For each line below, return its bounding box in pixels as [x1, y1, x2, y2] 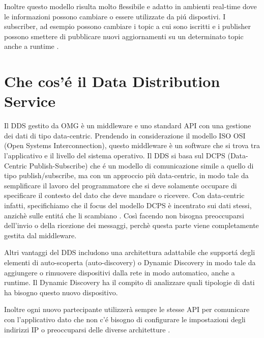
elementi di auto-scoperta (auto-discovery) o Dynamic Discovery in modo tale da [4, 257, 256, 267]
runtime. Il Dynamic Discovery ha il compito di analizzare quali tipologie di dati [4, 277, 255, 288]
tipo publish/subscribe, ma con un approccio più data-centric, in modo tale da [4, 170, 249, 181]
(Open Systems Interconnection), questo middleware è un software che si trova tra [4, 140, 260, 151]
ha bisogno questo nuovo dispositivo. [4, 287, 118, 297]
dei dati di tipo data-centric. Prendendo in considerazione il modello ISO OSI [4, 130, 246, 140]
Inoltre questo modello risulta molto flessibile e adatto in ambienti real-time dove [4, 1, 257, 11]
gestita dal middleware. [4, 230, 77, 240]
